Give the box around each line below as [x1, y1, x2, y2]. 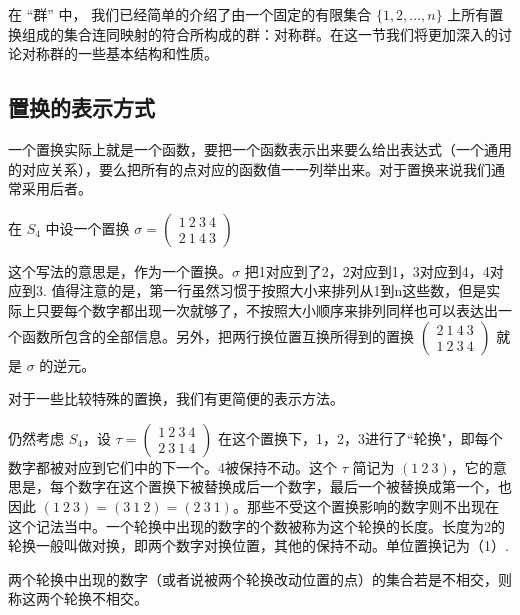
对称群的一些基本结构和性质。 [21, 43, 218, 64]
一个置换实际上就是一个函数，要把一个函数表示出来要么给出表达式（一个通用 [8, 138, 512, 159]
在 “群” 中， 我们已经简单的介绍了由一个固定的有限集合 [8, 4, 372, 24]
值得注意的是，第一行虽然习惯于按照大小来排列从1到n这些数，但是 [51, 280, 487, 301]
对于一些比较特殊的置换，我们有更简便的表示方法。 [8, 388, 344, 409]
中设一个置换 [45, 217, 130, 238]
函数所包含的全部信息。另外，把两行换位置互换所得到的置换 [21, 325, 414, 346]
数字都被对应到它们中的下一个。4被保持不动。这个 [8, 456, 337, 477]
